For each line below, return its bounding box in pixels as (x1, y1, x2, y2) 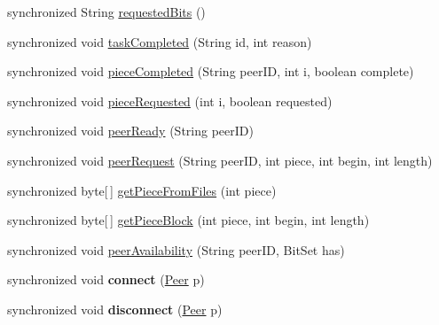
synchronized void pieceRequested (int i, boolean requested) (7, 91, 333, 110)
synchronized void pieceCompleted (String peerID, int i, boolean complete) (7, 62, 414, 81)
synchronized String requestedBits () (7, 3, 206, 20)
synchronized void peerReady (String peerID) (7, 121, 254, 140)
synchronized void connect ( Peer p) (7, 270, 205, 289)
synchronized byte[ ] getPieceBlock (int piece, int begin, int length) (7, 211, 370, 229)
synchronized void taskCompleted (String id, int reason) (7, 32, 312, 50)
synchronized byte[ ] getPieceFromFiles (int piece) (7, 181, 277, 199)
